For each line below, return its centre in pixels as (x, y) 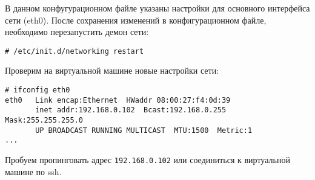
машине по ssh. (33, 171)
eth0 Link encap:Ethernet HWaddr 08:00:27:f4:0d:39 (118, 100)
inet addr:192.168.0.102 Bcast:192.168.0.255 (131, 110)
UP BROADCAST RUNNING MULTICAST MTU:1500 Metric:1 (144, 130)
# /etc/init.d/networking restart (75, 51)
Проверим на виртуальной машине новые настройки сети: (112, 70)
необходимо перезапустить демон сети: (77, 32)
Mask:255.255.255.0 (44, 120)
